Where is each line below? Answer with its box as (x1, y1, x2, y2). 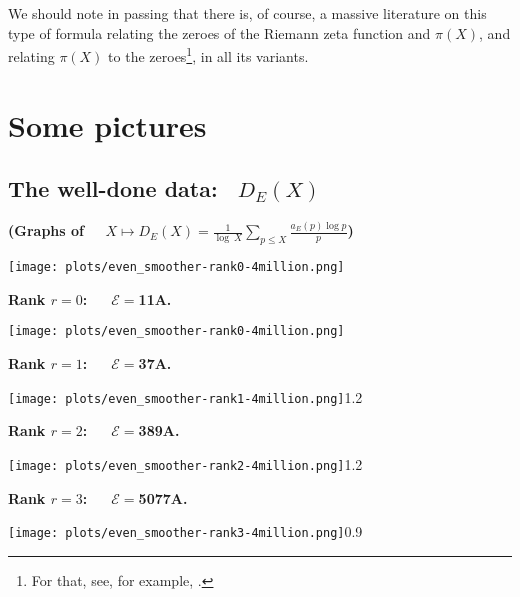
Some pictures (8, 104, 207, 145)
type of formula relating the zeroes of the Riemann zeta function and (8, 22, 431, 43)
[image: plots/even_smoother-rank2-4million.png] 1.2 (8, 453, 363, 474)
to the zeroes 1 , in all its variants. (108, 43, 309, 66)
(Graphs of (8, 220, 84, 241)
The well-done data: (8, 173, 218, 204)
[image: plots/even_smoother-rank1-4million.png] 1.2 (8, 386, 363, 407)
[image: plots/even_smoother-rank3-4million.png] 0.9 (8, 521, 363, 542)
